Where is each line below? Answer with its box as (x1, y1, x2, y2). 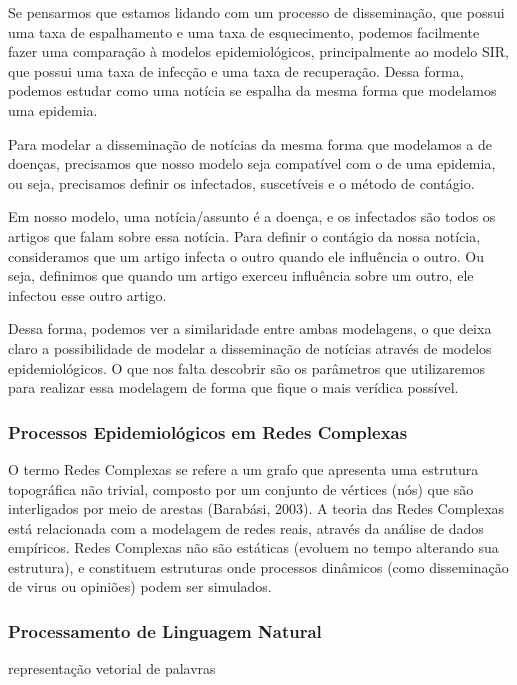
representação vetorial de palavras (8, 658, 216, 679)
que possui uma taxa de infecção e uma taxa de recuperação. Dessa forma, (8, 60, 464, 81)
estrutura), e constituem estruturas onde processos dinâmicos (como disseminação (8, 556, 509, 577)
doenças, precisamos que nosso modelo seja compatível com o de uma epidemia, (8, 153, 496, 174)
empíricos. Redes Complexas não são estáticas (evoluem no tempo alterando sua (8, 537, 499, 558)
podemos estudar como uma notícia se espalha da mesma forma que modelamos (8, 80, 497, 101)
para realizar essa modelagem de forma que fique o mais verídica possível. (8, 377, 459, 398)
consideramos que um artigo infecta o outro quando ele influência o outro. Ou (8, 245, 484, 266)
